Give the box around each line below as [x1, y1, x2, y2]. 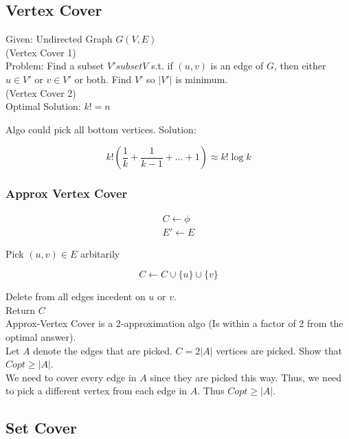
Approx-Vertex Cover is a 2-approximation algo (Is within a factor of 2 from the [5, 316, 344, 330]
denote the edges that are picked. [33, 343, 172, 357]
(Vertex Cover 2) [5, 85, 76, 100]
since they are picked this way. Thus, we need [150, 370, 342, 384]
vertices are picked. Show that [216, 343, 342, 357]
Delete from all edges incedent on [5, 289, 146, 304]
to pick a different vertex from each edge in [5, 383, 188, 398]
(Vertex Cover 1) [5, 45, 76, 59]
